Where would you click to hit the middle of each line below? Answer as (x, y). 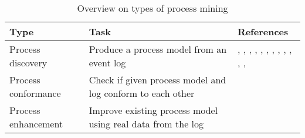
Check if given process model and (157, 80)
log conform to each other (142, 93)
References (263, 31)
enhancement (36, 124)
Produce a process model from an (158, 49)
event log (107, 63)
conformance (35, 93)
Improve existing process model (153, 110)
